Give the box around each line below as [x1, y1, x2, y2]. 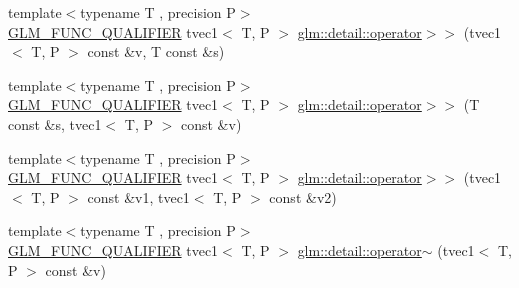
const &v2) [269, 186, 337, 207]
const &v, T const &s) [87, 41, 225, 62]
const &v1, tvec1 [87, 186, 190, 207]
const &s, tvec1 [8, 113, 102, 134]
